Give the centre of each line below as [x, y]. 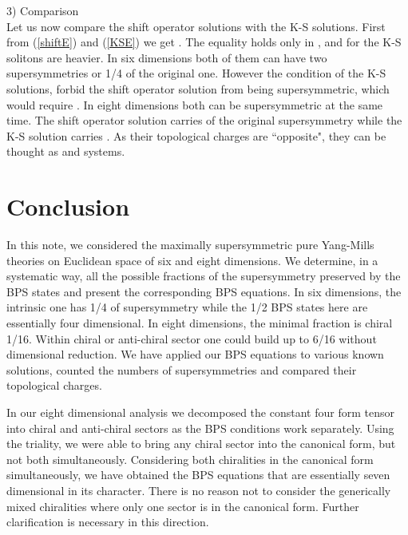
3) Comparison [43, 10]
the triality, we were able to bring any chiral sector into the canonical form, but [201, 444]
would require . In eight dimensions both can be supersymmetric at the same [195, 104]
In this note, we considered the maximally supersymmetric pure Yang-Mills [190, 245]
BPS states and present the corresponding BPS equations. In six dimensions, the [204, 291]
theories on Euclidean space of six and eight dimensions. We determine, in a [192, 260]
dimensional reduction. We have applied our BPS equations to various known [195, 354]
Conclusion [68, 206]
